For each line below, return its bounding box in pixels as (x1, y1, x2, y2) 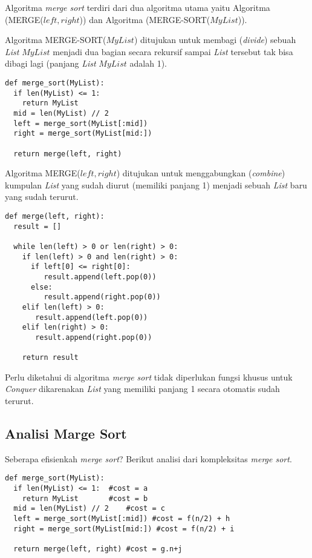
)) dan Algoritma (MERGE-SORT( (79, 13, 210, 25)
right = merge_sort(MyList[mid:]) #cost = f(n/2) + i (13, 524, 235, 533)
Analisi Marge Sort (5, 424, 127, 443)
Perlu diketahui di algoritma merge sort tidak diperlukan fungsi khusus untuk (5, 370, 293, 383)
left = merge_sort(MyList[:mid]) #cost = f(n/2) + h (13, 514, 230, 523)
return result (22, 353, 79, 362)
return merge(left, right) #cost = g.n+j (13, 545, 183, 554)
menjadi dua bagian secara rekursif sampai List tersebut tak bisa (53, 45, 293, 58)
